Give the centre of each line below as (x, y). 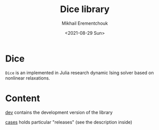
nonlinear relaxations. (28, 78)
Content (23, 98)
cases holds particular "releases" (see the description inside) (69, 122)
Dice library (85, 9)
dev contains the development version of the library (59, 112)
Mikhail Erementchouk (85, 23)
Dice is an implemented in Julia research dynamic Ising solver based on (79, 73)
